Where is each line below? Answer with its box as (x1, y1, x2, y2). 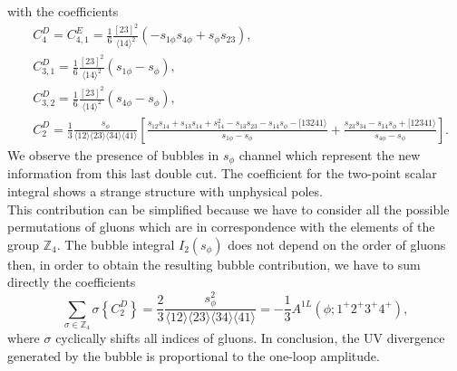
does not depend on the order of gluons (228, 234, 446, 253)
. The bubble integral (56, 234, 175, 253)
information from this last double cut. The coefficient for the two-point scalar (7, 164, 437, 183)
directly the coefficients (7, 272, 136, 291)
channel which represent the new (238, 145, 421, 164)
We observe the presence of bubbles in (7, 145, 219, 164)
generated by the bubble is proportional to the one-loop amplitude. (7, 346, 380, 365)
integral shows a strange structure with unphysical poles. (7, 182, 323, 201)
